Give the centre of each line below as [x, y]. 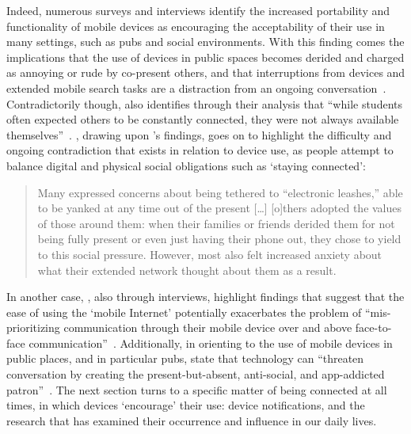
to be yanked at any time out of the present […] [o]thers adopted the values [220, 208]
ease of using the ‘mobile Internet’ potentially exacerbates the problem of [184, 312]
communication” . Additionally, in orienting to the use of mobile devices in [211, 343]
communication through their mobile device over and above [208, 327]
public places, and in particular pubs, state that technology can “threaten [185, 358]
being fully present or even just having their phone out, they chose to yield [219, 239]
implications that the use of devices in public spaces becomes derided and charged [205, 57]
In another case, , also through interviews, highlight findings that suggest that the [205, 297]
